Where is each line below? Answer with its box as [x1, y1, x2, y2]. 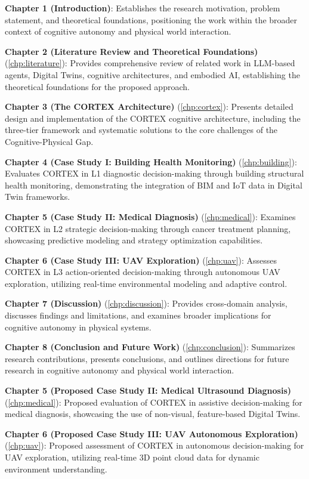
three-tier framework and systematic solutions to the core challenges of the [5, 123, 278, 136]
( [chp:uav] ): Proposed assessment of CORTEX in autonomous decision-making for [5, 439, 304, 452]
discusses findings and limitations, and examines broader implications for [5, 309, 271, 322]
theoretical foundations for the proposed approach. [5, 80, 190, 92]
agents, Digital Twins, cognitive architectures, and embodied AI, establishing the [5, 68, 300, 81]
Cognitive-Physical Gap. [5, 135, 94, 147]
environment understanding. [5, 462, 107, 475]
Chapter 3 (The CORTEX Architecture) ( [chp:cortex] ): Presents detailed [5, 100, 293, 113]
